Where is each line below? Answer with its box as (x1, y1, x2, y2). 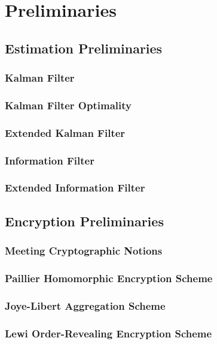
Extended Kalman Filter (5, 125, 126, 140)
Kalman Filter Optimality (5, 97, 132, 112)
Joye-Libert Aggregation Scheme (5, 298, 166, 313)
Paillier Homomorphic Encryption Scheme (5, 270, 213, 285)
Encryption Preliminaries (5, 211, 164, 230)
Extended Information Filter (5, 180, 145, 195)
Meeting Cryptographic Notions (5, 243, 163, 258)
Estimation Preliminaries (5, 38, 163, 57)
